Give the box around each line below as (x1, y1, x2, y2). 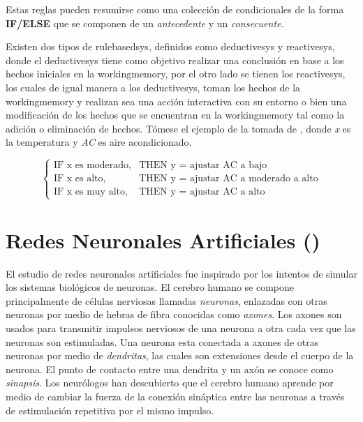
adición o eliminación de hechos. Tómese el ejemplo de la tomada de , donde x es (6, 121, 351, 135)
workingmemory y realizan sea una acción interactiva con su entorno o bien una (6, 93, 347, 108)
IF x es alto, (53, 174, 106, 184)
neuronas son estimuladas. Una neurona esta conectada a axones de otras (6, 334, 319, 349)
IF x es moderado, (53, 160, 131, 171)
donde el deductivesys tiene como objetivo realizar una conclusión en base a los (6, 52, 344, 67)
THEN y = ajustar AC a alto (139, 187, 265, 197)
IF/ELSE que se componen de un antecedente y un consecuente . (6, 15, 284, 30)
